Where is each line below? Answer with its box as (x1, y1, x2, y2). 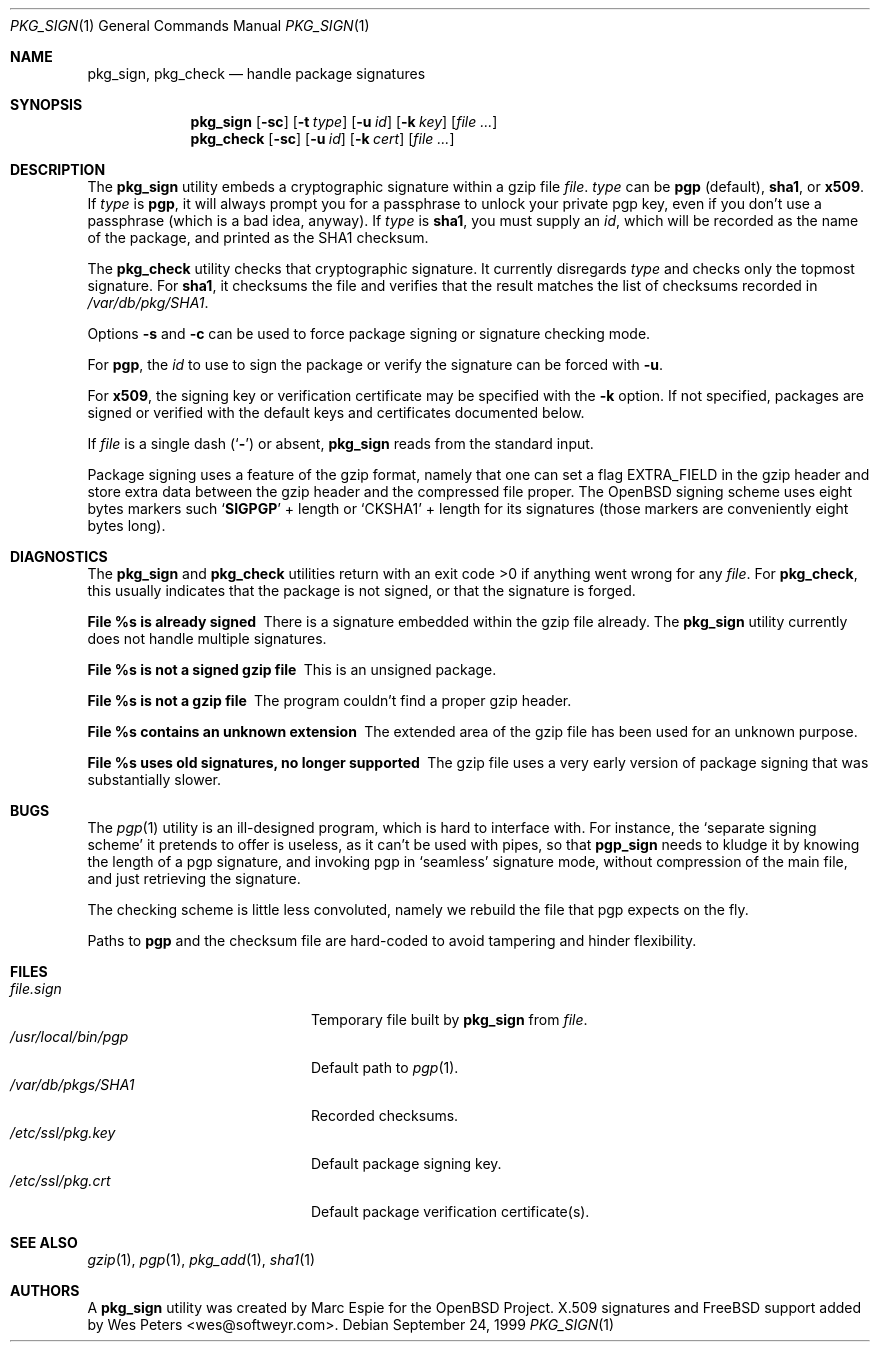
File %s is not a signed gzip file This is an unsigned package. (87, 661, 497, 678)
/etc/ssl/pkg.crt (10, 1172, 111, 1189)
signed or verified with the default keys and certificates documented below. (87, 404, 585, 421)
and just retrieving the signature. (87, 870, 301, 887)
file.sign (10, 980, 62, 997)
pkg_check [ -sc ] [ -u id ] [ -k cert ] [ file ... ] (190, 130, 455, 147)
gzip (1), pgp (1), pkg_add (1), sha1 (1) (87, 1251, 316, 1268)
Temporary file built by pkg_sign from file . (311, 1011, 588, 1028)
